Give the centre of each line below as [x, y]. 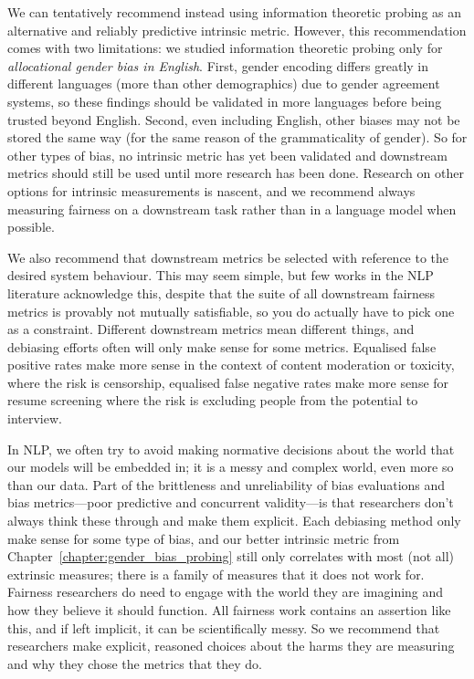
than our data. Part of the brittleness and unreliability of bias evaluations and [226, 484]
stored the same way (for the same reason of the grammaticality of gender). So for [237, 137]
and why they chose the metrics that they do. [135, 663]
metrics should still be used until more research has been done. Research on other [236, 173]
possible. [31, 227]
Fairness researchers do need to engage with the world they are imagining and [226, 592]
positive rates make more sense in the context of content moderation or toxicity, [231, 365]
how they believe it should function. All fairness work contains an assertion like [229, 610]
